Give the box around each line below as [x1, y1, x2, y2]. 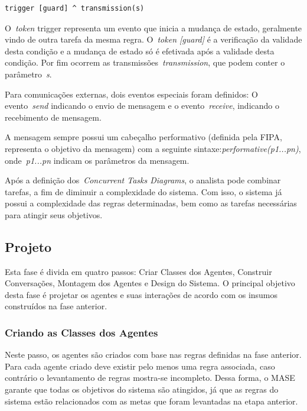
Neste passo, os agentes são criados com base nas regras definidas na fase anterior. [5, 348, 302, 361]
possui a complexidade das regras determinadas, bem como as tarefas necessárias [5, 197, 297, 209]
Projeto [5, 237, 52, 255]
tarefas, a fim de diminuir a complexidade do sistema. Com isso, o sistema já [5, 185, 282, 198]
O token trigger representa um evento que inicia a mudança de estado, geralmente [5, 21, 302, 34]
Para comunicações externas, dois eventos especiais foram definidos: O [5, 88, 258, 100]
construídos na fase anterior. [5, 300, 107, 312]
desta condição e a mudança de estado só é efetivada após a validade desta [5, 44, 275, 57]
